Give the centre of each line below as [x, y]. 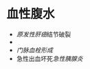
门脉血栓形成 [34, 50]
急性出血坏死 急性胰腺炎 [49, 58]
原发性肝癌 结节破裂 [44, 34]
